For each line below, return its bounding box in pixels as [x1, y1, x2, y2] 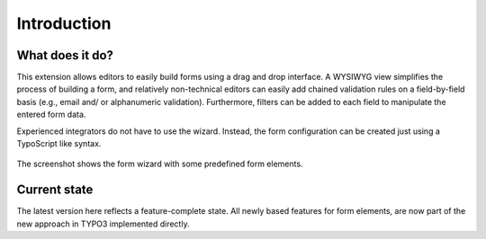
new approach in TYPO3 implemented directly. [16, 218, 190, 229]
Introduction [16, 13, 112, 33]
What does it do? [16, 48, 114, 63]
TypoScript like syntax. [16, 138, 102, 149]
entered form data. [16, 109, 86, 120]
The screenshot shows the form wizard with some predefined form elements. [16, 158, 303, 170]
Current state [16, 182, 94, 198]
